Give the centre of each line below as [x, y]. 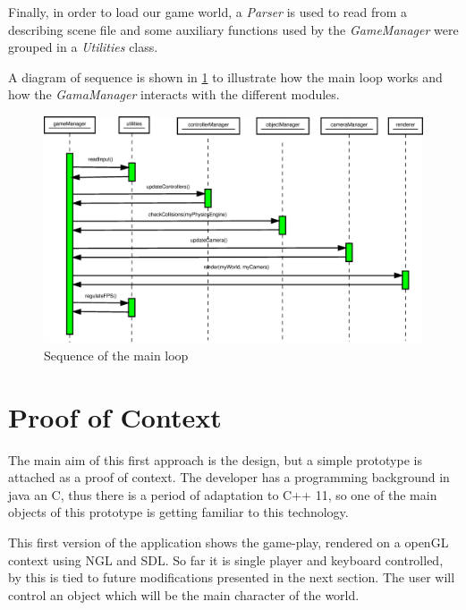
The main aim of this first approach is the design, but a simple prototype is [215, 459]
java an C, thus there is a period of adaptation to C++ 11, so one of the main [223, 494]
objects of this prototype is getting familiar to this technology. [178, 512]
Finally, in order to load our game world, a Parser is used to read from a [208, 12]
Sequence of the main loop [116, 355]
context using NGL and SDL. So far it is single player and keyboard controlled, [226, 559]
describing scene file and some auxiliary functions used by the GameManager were [233, 29]
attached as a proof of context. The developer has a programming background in [229, 477]
